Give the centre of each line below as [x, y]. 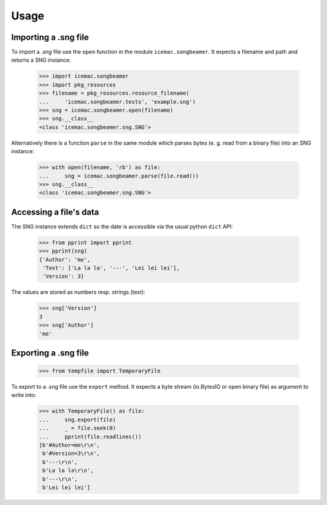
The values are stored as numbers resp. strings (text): [78, 292]
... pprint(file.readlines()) [90, 437]
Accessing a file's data [55, 212]
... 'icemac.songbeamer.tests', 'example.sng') [117, 102]
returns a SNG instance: [41, 60]
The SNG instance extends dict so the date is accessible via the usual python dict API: [122, 226]
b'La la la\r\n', [68, 470]
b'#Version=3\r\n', [71, 454]
